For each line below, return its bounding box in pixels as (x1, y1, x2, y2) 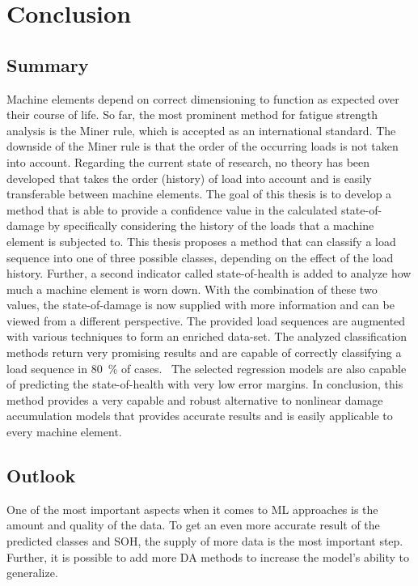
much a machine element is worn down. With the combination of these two (6, 280, 378, 297)
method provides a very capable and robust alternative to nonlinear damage (6, 391, 383, 408)
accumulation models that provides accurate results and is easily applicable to (6, 407, 393, 424)
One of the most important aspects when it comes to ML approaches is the (6, 500, 378, 517)
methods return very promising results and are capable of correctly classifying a (6, 344, 402, 361)
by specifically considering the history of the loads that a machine (48, 217, 374, 234)
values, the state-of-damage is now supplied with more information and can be (6, 296, 395, 313)
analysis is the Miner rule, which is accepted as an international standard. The (6, 121, 396, 138)
